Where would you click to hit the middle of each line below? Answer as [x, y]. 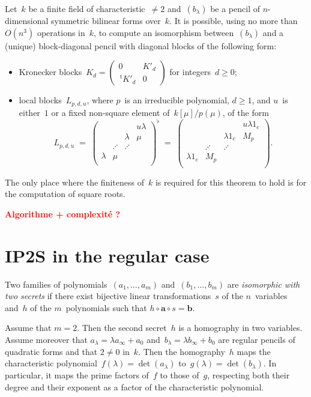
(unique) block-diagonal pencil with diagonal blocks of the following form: [141, 45]
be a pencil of [235, 8]
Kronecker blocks [50, 72]
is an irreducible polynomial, [177, 100]
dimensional [27, 20]
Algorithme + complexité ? [63, 214]
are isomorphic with [264, 284]
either [29, 112]
